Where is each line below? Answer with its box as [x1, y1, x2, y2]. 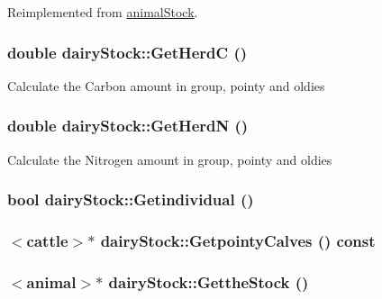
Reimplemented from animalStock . [7, 3, 198, 21]
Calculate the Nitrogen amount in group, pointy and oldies [7, 149, 332, 168]
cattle [26, 229, 68, 251]
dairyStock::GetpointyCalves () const [100, 229, 376, 251]
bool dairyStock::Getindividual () [7, 188, 254, 211]
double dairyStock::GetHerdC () [7, 41, 248, 63]
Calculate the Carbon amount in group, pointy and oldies [7, 76, 325, 95]
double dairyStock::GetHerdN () [7, 114, 249, 137]
